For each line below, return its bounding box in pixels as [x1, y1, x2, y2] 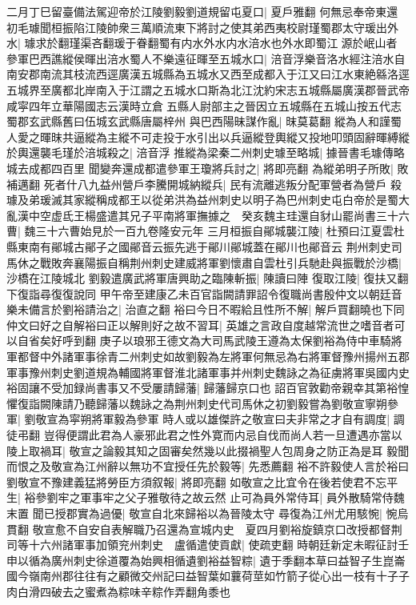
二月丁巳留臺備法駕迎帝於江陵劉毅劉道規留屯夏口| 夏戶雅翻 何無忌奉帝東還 [6, 3, 398, 19]
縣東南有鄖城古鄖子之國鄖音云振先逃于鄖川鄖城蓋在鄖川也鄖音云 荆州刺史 [6, 238, 391, 254]
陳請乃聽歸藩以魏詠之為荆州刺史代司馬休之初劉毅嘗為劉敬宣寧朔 [50, 395, 387, 411]
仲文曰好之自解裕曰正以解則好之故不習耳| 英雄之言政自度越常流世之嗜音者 [6, 316, 394, 333]
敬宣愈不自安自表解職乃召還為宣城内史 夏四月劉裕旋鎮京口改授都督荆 [32, 520, 402, 537]
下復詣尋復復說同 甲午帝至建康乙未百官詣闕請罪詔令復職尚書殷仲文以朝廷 [6, 285, 391, 302]
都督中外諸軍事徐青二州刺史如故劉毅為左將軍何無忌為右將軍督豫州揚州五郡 [17, 348, 410, 365]
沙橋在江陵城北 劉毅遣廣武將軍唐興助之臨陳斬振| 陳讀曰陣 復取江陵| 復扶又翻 [6, 270, 409, 286]
